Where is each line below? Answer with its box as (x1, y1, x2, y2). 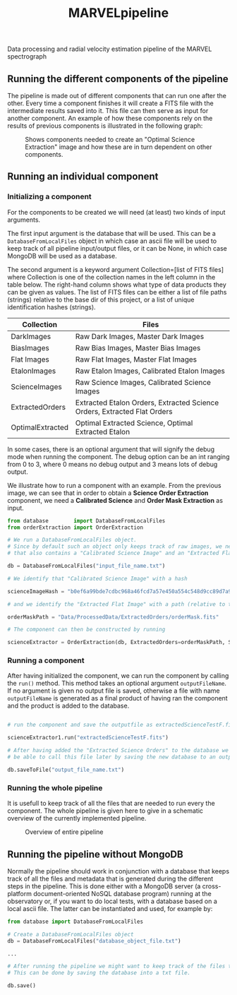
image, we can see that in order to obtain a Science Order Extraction (7, 489, 209, 497)
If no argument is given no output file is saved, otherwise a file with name (7, 686, 220, 695)
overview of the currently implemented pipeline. (7, 814, 147, 823)
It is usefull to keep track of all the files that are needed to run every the (7, 799, 215, 808)
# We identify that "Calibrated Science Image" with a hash (7, 575, 188, 582)
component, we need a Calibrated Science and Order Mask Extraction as (7, 496, 224, 504)
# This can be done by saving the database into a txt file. (7, 970, 191, 977)
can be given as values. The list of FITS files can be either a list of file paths (7, 287, 227, 296)
